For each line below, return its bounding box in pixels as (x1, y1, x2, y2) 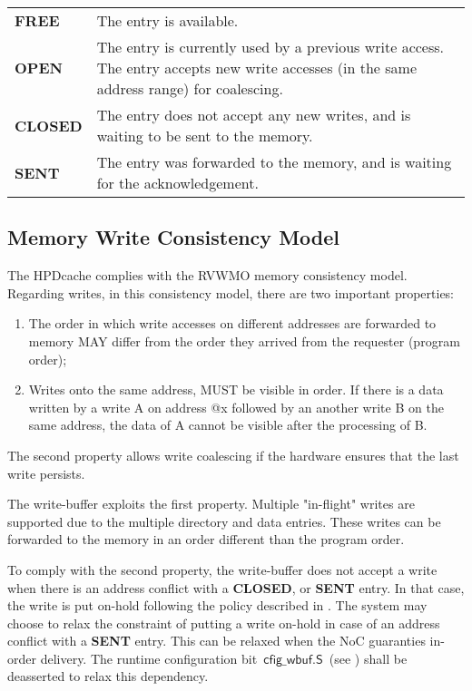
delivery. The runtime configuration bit (40, 648, 258, 667)
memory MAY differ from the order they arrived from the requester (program (28, 331, 460, 350)
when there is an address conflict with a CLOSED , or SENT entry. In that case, (7, 578, 465, 597)
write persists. (7, 463, 85, 482)
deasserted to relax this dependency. (7, 667, 209, 686)
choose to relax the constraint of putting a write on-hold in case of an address (7, 613, 440, 632)
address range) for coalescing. (96, 78, 283, 99)
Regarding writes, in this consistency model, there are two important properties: (7, 283, 455, 302)
